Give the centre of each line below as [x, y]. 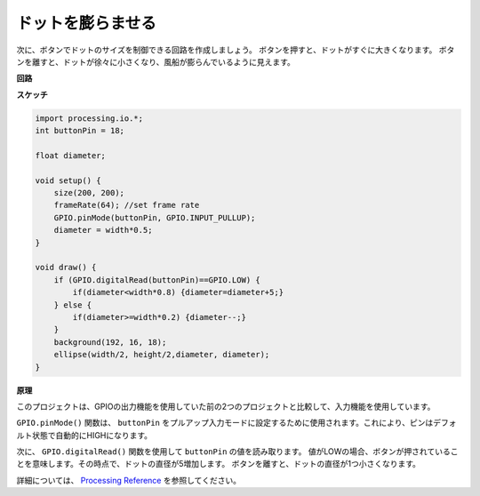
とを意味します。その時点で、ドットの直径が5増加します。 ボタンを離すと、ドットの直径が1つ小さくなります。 [219, 464]
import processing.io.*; [89, 118]
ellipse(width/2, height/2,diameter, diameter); [162, 355]
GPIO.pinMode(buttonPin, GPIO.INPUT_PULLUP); [155, 217]
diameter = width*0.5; [103, 230]
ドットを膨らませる [87, 23]
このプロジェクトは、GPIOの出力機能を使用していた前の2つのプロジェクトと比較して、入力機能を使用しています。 [226, 406]
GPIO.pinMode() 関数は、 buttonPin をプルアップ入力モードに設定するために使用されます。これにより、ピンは [225, 423]
